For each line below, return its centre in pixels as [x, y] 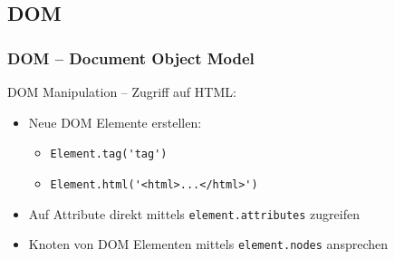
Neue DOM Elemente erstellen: [115, 122]
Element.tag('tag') [109, 154]
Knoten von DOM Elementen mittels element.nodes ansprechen [208, 244]
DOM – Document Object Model [131, 58]
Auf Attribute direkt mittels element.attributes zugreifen [194, 213]
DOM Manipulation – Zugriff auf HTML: [122, 91]
